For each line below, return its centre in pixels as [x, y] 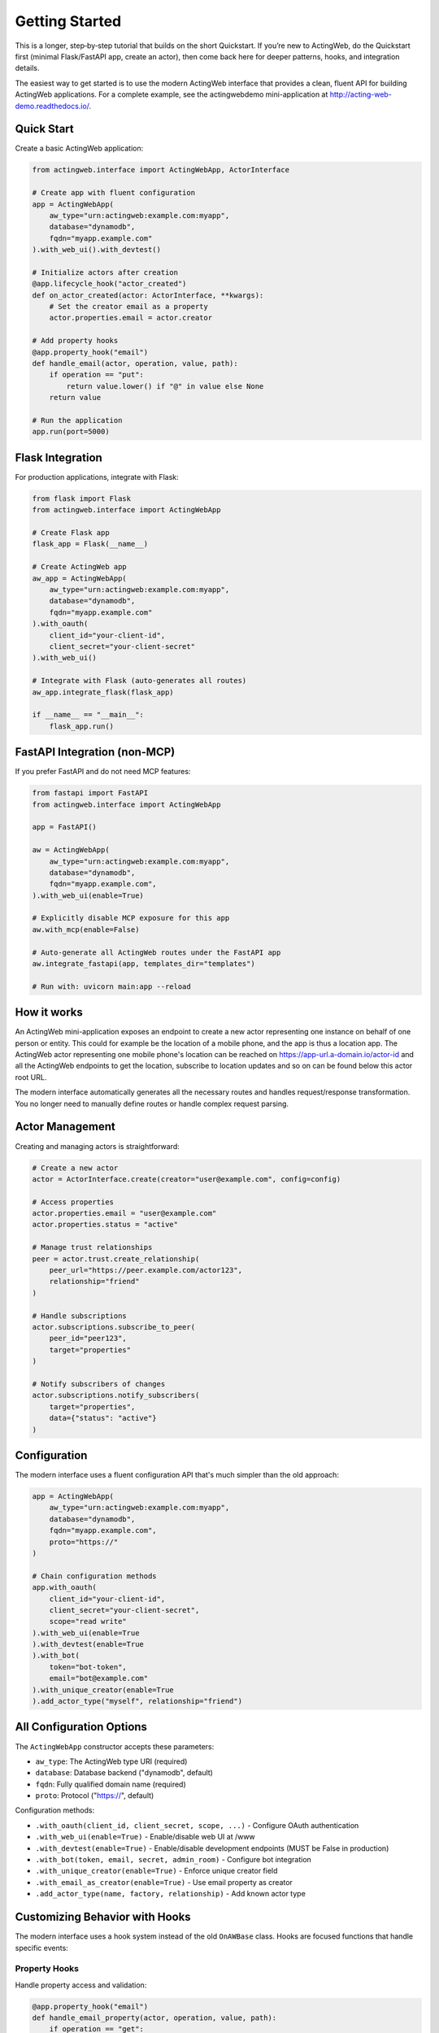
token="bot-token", [88, 1667]
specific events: [41, 1948]
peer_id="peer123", [88, 1339]
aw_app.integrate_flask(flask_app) [103, 692]
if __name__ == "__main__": [88, 715]
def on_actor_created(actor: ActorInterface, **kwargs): [148, 295]
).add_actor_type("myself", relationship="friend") [137, 1701]
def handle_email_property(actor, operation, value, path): [154, 2018]
